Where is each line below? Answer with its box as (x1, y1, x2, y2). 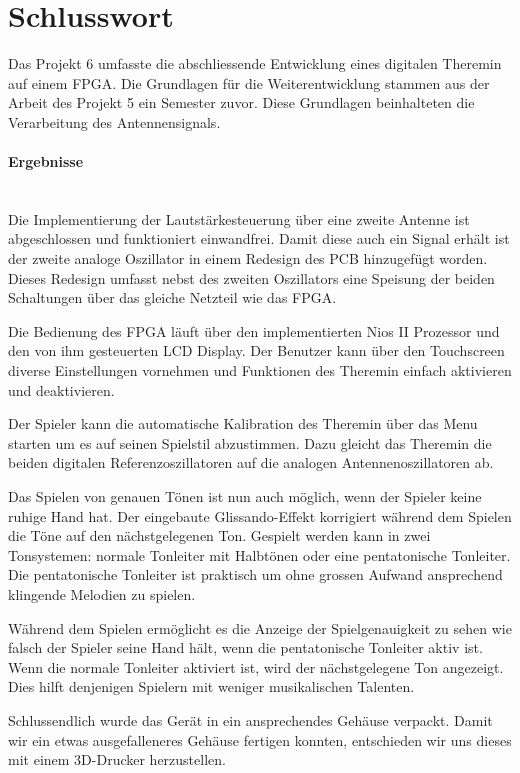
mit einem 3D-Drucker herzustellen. (8, 749, 226, 770)
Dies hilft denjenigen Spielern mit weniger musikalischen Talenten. (8, 676, 415, 697)
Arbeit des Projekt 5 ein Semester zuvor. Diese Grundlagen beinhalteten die (8, 92, 475, 113)
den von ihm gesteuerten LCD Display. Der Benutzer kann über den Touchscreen (8, 340, 505, 361)
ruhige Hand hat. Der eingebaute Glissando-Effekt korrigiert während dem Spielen (8, 505, 512, 526)
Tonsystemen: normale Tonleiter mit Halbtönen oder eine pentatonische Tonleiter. (8, 544, 511, 565)
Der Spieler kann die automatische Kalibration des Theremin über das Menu (8, 413, 478, 434)
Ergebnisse (8, 151, 84, 172)
